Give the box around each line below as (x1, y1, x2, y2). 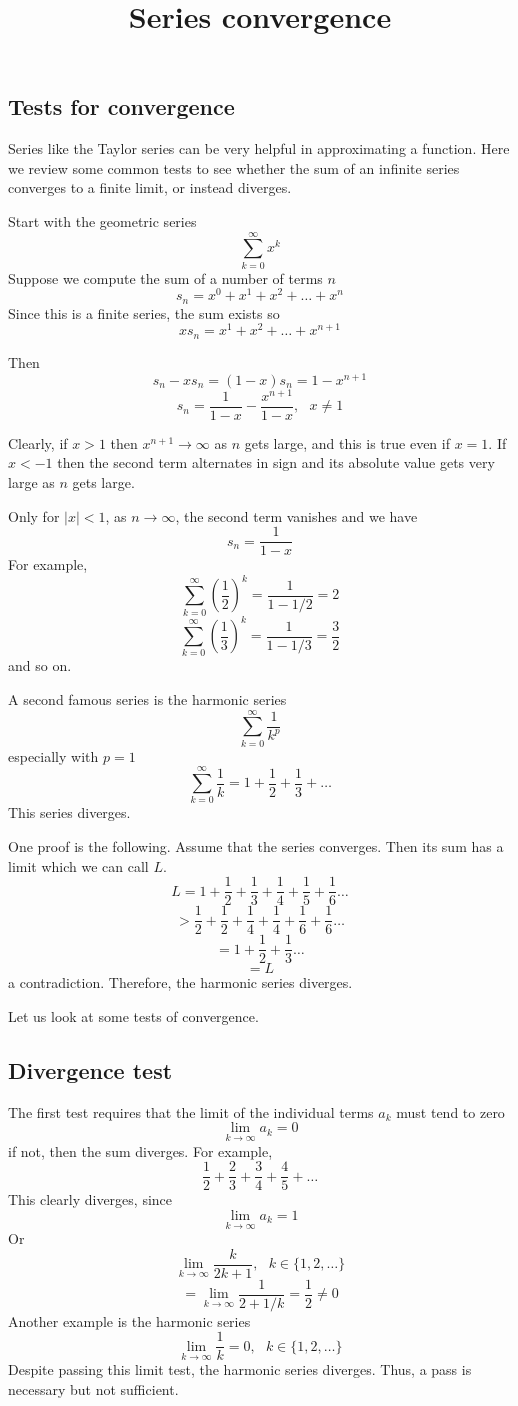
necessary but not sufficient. (8, 1379, 179, 1400)
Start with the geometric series (8, 210, 197, 231)
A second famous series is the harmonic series (8, 689, 287, 710)
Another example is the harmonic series (8, 1310, 251, 1331)
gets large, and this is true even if (244, 432, 450, 453)
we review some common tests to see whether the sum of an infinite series (8, 157, 460, 178)
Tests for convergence (8, 91, 235, 122)
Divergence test (8, 1055, 173, 1086)
